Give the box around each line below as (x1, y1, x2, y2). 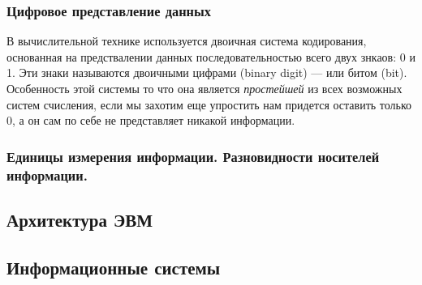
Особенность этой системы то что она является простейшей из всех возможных (6, 80, 403, 96)
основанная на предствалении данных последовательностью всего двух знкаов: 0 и (6, 48, 416, 65)
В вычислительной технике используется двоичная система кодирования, (6, 32, 367, 49)
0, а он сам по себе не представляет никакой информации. (6, 112, 295, 129)
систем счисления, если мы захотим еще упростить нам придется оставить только (6, 96, 412, 113)
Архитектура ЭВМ (6, 206, 153, 232)
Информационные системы (6, 254, 221, 279)
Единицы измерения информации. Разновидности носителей (6, 146, 380, 166)
